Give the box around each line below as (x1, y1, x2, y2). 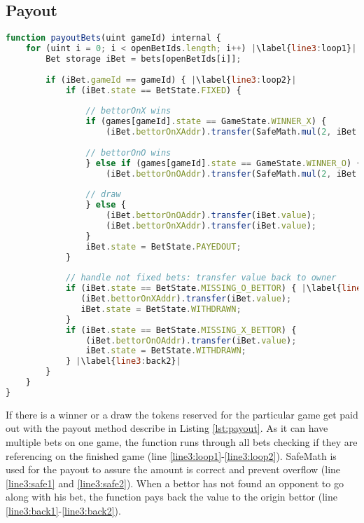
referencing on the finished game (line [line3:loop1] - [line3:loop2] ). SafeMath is (6, 448, 337, 463)
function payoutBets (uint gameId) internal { (6, 33, 221, 43)
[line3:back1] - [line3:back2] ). (6, 503, 121, 517)
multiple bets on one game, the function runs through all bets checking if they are (6, 435, 358, 449)
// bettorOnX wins (85, 106, 171, 116)
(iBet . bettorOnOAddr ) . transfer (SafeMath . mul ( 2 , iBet (106, 168, 357, 179)
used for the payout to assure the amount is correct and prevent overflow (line (6, 462, 341, 477)
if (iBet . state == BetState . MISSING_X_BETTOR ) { (65, 325, 297, 335)
